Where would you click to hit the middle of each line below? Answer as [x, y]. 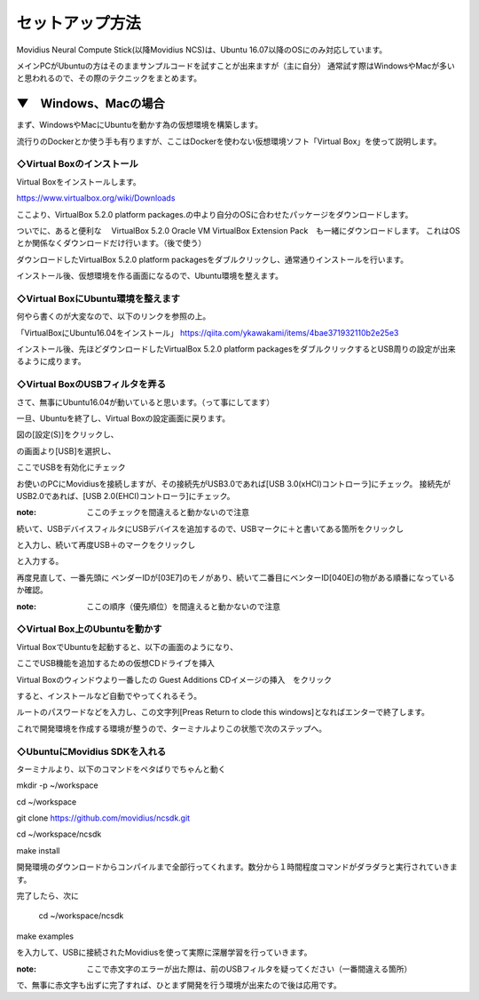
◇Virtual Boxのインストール [78, 164]
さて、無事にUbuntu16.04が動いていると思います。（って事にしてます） [145, 402]
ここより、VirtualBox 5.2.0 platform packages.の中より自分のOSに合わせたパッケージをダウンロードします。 [215, 214]
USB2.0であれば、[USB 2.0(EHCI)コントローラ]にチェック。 [126, 496]
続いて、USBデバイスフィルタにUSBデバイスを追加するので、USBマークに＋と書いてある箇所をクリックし [210, 528]
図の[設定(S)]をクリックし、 [67, 434]
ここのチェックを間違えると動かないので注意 [168, 512]
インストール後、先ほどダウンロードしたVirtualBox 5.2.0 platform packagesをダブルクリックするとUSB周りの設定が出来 [236, 349]
